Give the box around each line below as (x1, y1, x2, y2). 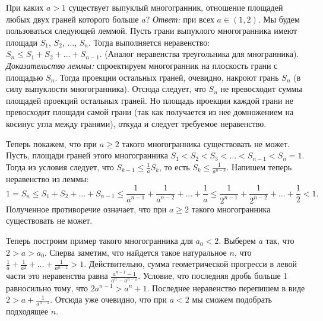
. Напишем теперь (226, 160, 292, 173)
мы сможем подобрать (192, 293, 273, 306)
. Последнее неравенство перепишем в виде (147, 281, 305, 294)
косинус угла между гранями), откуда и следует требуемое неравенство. (6, 117, 267, 129)
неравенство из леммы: (6, 172, 89, 185)
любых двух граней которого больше (6, 12, 139, 25)
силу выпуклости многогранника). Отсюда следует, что (6, 82, 206, 95)
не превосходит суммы (220, 82, 302, 95)
